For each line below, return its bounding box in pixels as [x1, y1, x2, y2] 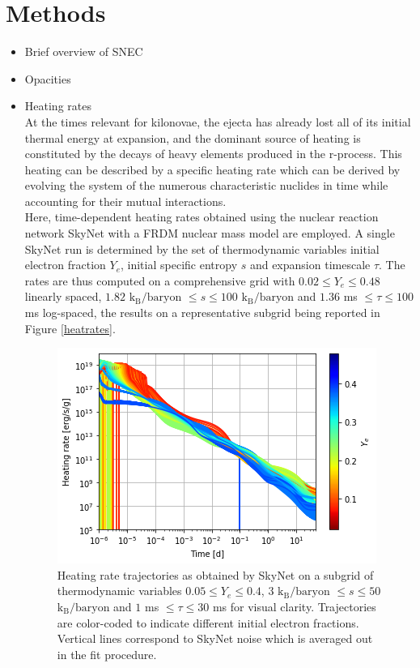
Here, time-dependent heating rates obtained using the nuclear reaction [24, 208, 379, 225]
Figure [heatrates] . [24, 319, 116, 336]
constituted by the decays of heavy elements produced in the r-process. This [24, 145, 402, 162]
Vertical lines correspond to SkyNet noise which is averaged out [57, 630, 373, 647]
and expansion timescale [249, 256, 371, 273]
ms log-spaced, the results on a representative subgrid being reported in [24, 304, 380, 321]
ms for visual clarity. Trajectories [212, 598, 376, 614]
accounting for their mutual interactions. [24, 192, 227, 209]
